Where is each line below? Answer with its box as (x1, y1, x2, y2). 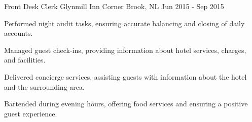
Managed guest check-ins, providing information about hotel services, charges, (4, 44, 246, 55)
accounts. (4, 28, 33, 38)
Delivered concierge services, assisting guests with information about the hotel (4, 71, 247, 82)
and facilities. (4, 54, 46, 65)
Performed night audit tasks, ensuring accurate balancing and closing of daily (4, 18, 245, 28)
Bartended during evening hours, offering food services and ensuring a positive (4, 98, 248, 109)
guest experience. (4, 108, 57, 118)
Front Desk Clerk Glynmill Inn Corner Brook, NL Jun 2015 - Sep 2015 (4, 1, 224, 11)
